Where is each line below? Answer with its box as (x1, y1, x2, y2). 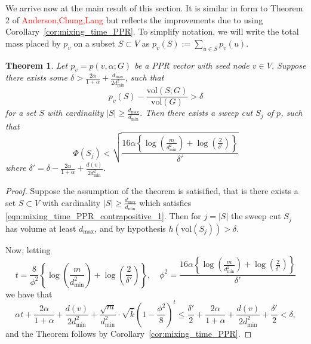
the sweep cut (230, 210, 281, 222)
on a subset (73, 36, 115, 49)
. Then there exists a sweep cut (140, 106, 253, 119)
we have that (5, 287, 53, 300)
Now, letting (5, 243, 51, 256)
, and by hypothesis (94, 222, 166, 234)
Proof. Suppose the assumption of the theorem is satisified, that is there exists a (5, 185, 298, 197)
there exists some (5, 71, 68, 84)
